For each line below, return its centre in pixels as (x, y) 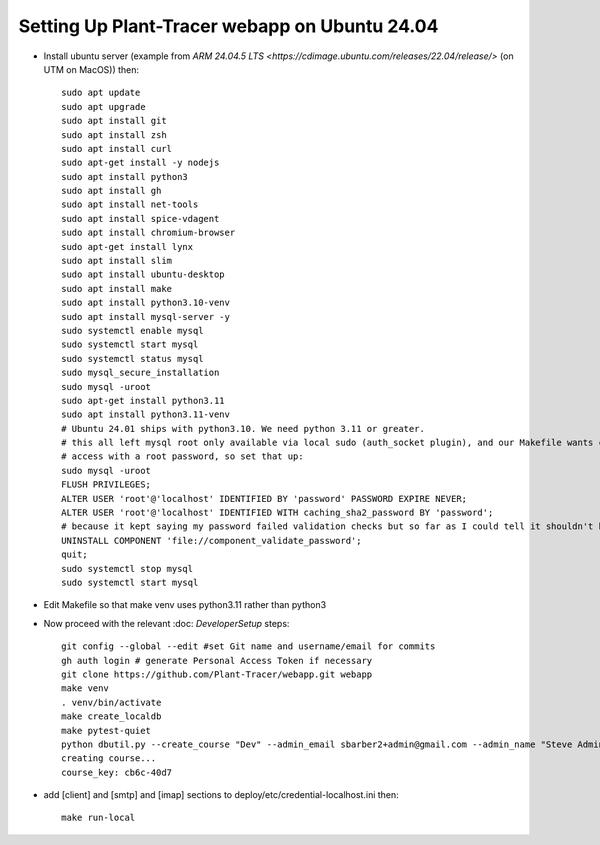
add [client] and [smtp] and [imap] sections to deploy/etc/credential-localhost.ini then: (221, 795)
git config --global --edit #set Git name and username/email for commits (248, 646)
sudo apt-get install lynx (127, 246)
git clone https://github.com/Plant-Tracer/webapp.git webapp (217, 674)
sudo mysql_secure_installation (140, 373)
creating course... (109, 758)
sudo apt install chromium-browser (148, 233)
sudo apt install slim (117, 261)
